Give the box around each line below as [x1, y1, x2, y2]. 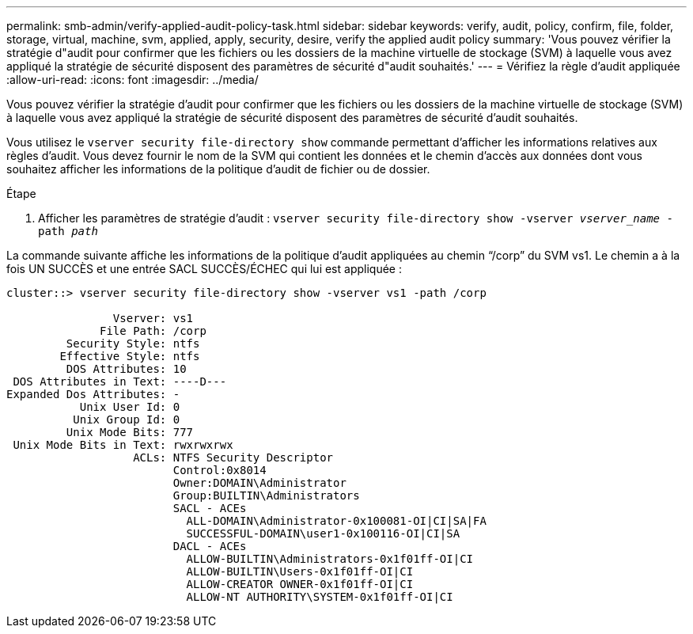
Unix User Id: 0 [79, 401, 180, 413]
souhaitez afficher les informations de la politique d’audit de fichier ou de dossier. [6, 162, 430, 176]
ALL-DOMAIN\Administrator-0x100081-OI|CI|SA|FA [186, 514, 487, 527]
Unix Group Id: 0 [73, 413, 180, 426]
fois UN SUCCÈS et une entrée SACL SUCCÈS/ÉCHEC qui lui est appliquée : [6, 262, 402, 275]
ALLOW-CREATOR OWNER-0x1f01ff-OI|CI [186, 578, 414, 590]
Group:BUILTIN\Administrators [172, 489, 360, 502]
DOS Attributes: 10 [66, 363, 187, 375]
